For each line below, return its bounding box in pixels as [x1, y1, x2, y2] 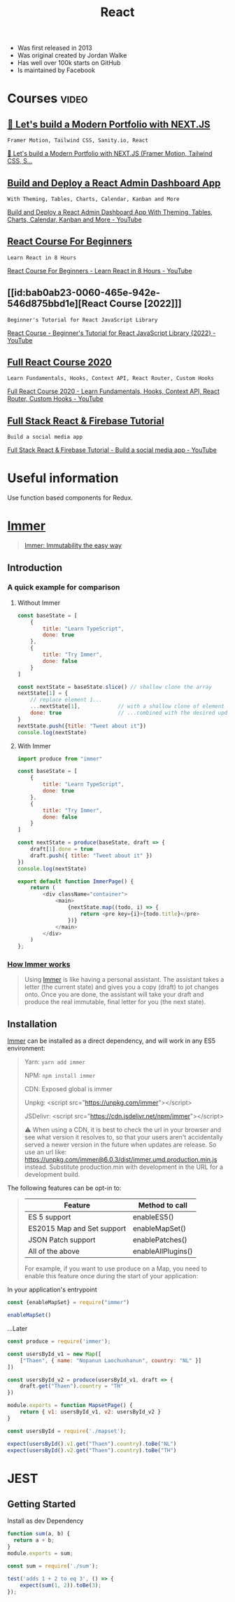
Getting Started [7, 1498, 76, 1510]
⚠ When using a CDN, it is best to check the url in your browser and [24, 1125, 222, 1134]
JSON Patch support [27, 1235, 96, 1245]
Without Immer [17, 598, 61, 607]
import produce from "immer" [17, 755, 103, 762]
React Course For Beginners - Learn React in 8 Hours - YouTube [7, 266, 192, 275]
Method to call [138, 1200, 187, 1210]
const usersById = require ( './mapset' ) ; [7, 1428, 127, 1435]
